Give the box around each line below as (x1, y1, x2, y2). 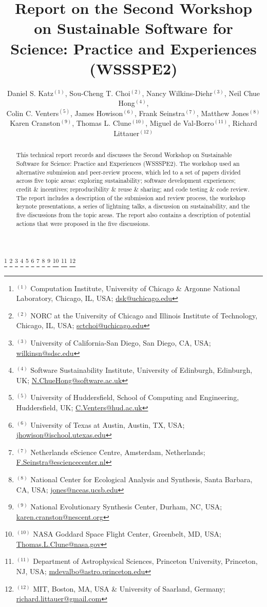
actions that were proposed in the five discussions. (16, 219, 150, 227)
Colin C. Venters (6, 107, 59, 118)
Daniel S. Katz (7, 87, 53, 98)
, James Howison (70, 107, 123, 118)
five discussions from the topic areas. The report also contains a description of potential (16, 211, 251, 219)
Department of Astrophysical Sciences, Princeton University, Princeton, (33, 556, 258, 566)
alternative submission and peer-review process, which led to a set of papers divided (16, 167, 241, 176)
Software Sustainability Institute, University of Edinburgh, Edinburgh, (30, 365, 253, 375)
